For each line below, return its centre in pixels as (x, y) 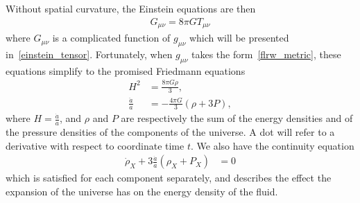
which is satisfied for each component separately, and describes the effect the (169, 178)
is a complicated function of (111, 38)
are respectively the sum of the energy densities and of (237, 118)
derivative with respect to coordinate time (95, 145)
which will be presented (239, 38)
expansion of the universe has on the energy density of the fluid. (142, 192)
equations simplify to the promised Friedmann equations (126, 70)
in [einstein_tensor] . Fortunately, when (89, 54)
